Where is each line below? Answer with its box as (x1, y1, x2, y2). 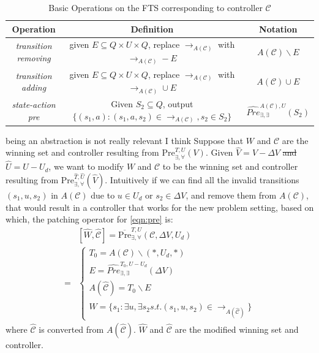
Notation (259, 22, 298, 35)
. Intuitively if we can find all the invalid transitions (105, 173, 299, 186)
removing (17, 51, 51, 64)
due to (91, 189, 115, 202)
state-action (12, 97, 56, 110)
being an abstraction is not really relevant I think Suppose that (6, 134, 244, 146)
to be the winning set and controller (162, 160, 298, 173)
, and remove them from (186, 189, 277, 202)
